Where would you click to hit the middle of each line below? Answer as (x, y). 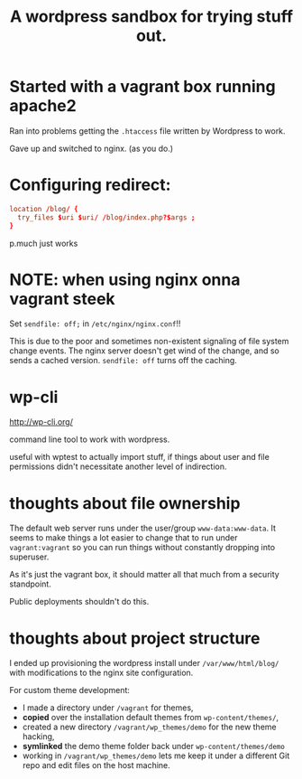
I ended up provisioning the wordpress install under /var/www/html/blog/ (144, 663)
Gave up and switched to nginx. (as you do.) (92, 148)
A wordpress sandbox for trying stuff (151, 17)
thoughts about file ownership (125, 503)
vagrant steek (62, 299)
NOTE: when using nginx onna (125, 280)
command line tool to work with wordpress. (90, 439)
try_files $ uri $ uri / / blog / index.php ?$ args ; (106, 217)
